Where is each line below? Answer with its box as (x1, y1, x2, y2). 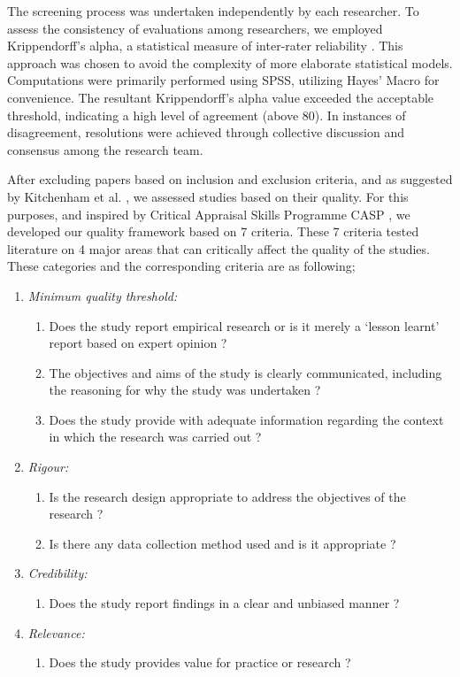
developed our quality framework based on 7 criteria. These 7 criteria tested (7, 222, 419, 241)
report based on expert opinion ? (49, 334, 227, 352)
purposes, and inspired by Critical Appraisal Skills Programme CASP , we (7, 204, 410, 223)
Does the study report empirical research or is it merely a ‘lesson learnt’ (49, 316, 440, 335)
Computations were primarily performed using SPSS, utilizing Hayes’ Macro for (7, 71, 440, 89)
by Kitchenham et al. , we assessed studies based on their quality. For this (7, 187, 409, 205)
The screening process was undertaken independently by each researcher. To (7, 2, 419, 19)
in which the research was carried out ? (49, 427, 262, 446)
